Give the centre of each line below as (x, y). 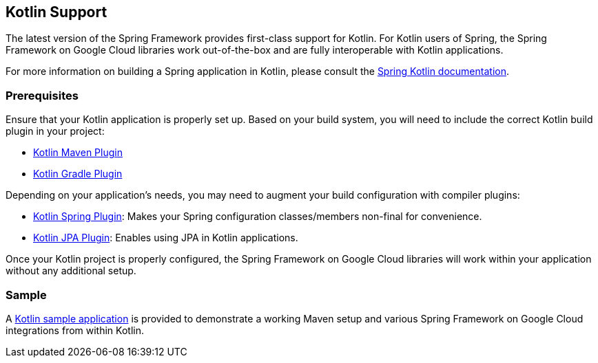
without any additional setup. (71, 271)
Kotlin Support (56, 12)
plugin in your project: (55, 131)
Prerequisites (42, 95)
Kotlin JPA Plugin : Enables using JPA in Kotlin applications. (166, 238)
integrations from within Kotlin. (75, 330)
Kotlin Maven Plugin (78, 153)
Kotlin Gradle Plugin (78, 174)
